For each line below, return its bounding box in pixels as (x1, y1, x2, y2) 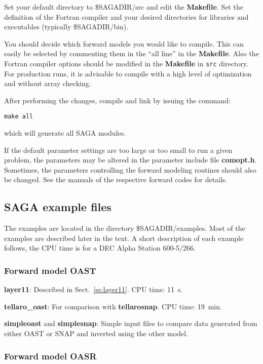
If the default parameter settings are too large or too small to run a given (4, 144, 233, 155)
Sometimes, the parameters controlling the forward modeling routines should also (4, 164, 256, 175)
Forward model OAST (4, 264, 96, 276)
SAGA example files (4, 199, 111, 215)
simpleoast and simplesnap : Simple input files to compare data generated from (4, 318, 257, 329)
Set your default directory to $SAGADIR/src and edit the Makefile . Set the (4, 2, 243, 12)
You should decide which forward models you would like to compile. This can (4, 38, 244, 49)
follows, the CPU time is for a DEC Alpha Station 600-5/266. (4, 242, 196, 253)
